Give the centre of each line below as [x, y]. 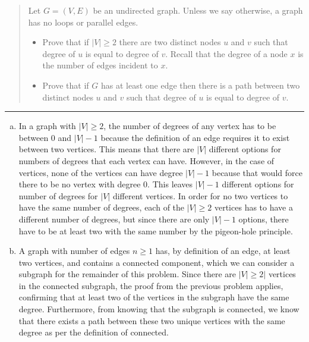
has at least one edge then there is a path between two [200, 85]
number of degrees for [58, 195]
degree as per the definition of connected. [94, 332]
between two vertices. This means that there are [106, 149]
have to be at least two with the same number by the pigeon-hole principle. [156, 230]
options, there [264, 219]
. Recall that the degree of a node [226, 53]
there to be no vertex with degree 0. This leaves [106, 184]
